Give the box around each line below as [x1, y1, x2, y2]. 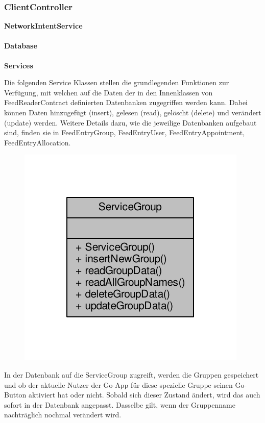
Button [4, 389, 27, 400]
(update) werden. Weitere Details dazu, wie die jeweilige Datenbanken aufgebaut [4, 117, 257, 128]
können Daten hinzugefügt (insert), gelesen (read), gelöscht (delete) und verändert [4, 107, 261, 117]
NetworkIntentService [4, 20, 83, 31]
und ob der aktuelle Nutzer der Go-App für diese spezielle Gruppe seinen [4, 379, 233, 390]
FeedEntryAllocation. [4, 137, 71, 147]
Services [4, 60, 33, 70]
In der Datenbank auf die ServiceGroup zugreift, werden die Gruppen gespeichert [4, 369, 259, 380]
